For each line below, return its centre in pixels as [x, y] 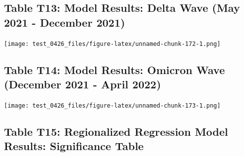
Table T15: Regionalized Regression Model [116, 131]
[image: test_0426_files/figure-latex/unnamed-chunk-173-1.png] [112, 105]
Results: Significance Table [74, 146]
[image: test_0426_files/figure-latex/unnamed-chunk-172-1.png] [112, 44]
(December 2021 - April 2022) [83, 84]
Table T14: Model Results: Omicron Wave [115, 69]
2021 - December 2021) [65, 22]
